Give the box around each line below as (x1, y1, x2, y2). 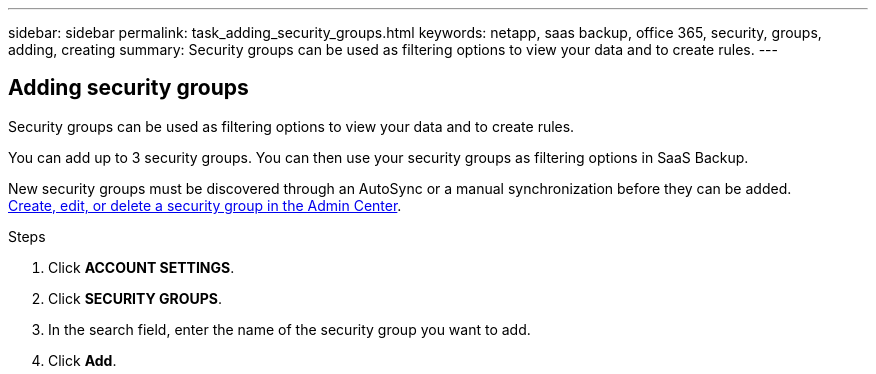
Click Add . (48, 351, 117, 369)
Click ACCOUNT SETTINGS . (48, 258, 235, 276)
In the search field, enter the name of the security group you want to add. (48, 320, 531, 338)
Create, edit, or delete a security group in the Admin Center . (8, 196, 402, 214)
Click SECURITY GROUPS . (48, 289, 223, 307)
